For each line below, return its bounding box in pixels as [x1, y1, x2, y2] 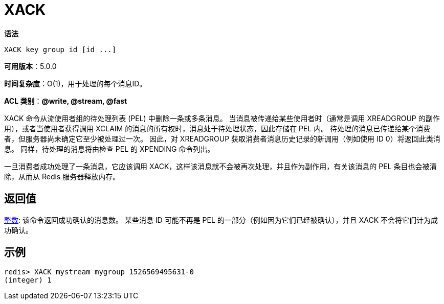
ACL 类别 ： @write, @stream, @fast [4, 96, 127, 105]
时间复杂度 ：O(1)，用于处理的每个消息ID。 [4, 79, 147, 88]
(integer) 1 [4, 276, 52, 285]
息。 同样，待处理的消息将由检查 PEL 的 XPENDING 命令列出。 [4, 144, 215, 153]
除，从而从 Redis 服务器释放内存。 [4, 172, 120, 181]
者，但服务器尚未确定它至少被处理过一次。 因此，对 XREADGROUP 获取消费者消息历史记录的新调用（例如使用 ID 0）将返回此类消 [4, 134, 440, 143]
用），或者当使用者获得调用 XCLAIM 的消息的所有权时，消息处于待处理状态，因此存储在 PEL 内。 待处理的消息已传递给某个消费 [4, 124, 431, 133]
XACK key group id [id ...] [4, 45, 117, 54]
